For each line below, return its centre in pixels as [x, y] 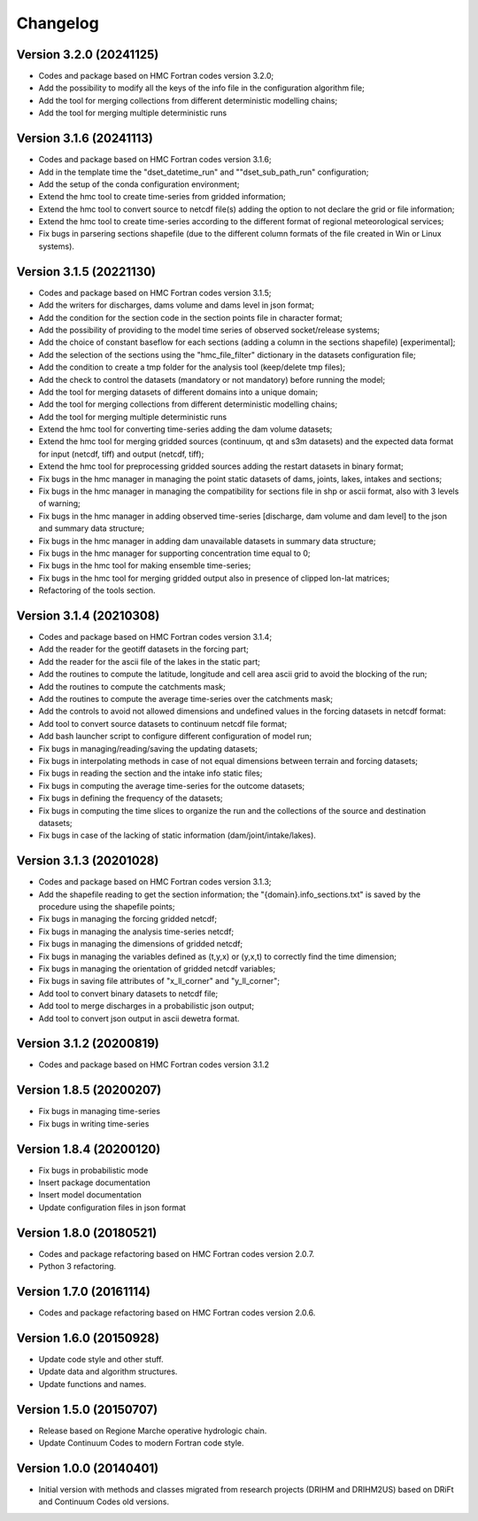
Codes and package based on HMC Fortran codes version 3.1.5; [155, 292]
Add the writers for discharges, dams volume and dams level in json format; [176, 305]
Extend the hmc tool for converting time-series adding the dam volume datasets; [185, 429]
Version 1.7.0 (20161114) [83, 1291]
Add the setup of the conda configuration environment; [139, 184]
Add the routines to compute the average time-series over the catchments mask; [186, 699]
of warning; [60, 503]
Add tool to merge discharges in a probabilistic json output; [146, 1006]
